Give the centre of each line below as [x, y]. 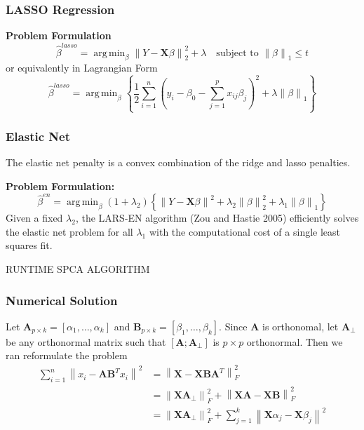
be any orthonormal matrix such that [86, 341]
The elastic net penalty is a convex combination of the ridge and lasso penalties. [178, 162]
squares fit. [29, 245]
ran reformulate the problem [67, 355]
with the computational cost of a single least [245, 231]
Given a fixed [34, 218]
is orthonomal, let [301, 326]
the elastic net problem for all [69, 231]
